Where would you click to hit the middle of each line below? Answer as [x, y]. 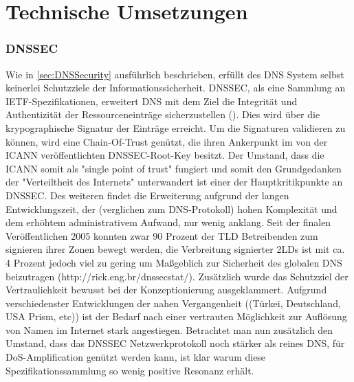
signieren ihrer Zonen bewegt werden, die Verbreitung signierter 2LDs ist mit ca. [175, 249]
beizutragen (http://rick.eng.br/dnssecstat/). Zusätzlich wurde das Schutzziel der [177, 276]
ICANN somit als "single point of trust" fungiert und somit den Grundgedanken [174, 168]
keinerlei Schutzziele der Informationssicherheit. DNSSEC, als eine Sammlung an [176, 88]
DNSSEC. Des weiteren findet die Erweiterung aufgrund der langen [147, 195]
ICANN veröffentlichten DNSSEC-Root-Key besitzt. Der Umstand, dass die [165, 155]
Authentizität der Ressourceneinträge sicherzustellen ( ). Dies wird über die [163, 114]
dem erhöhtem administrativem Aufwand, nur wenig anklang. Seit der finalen [168, 222]
